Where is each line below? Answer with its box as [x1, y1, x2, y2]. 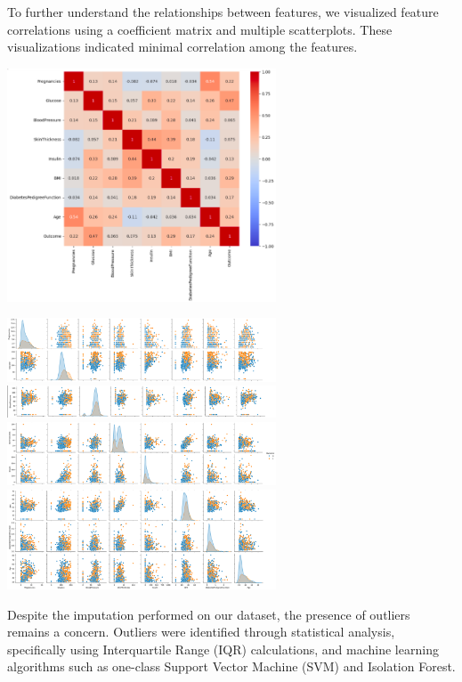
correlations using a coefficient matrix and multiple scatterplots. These [7, 20, 393, 38]
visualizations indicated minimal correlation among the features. [7, 37, 358, 56]
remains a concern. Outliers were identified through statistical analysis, [7, 622, 395, 641]
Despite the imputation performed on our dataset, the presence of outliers [7, 605, 410, 623]
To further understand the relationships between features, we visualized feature [7, 3, 439, 20]
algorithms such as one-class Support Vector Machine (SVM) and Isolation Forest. [7, 657, 456, 676]
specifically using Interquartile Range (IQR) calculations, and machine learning [7, 639, 439, 658]
